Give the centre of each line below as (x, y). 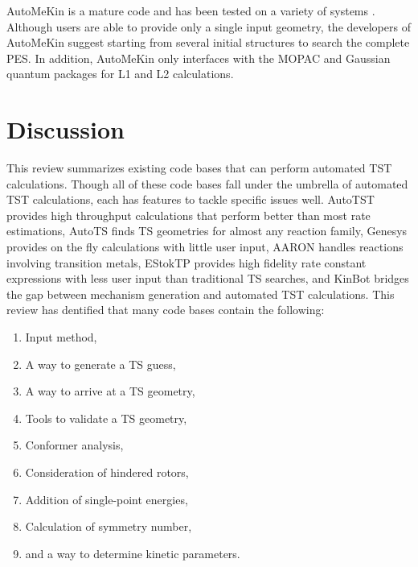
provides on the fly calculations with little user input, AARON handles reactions (205, 247)
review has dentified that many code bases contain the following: (166, 310)
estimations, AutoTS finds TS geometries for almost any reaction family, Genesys (207, 231)
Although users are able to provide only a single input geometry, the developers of (209, 26)
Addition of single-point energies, (107, 499)
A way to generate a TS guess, (100, 364)
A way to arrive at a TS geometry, (110, 391)
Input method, (61, 337)
